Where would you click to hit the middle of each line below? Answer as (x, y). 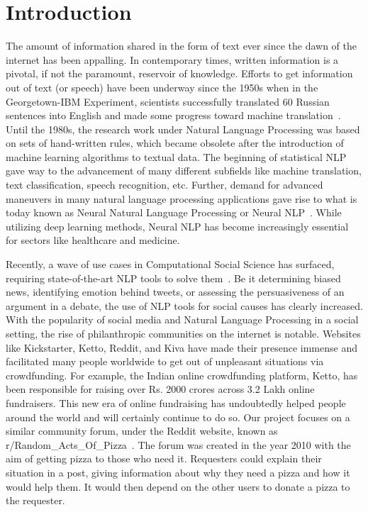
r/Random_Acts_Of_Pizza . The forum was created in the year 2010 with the (178, 444)
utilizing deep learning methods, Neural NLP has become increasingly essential (177, 226)
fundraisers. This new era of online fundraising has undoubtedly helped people (176, 402)
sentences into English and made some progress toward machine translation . (173, 115)
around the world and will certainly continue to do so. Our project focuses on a (178, 417)
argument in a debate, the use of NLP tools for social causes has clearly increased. (184, 305)
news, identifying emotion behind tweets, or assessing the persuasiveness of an (175, 292)
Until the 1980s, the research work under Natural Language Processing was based (183, 129)
